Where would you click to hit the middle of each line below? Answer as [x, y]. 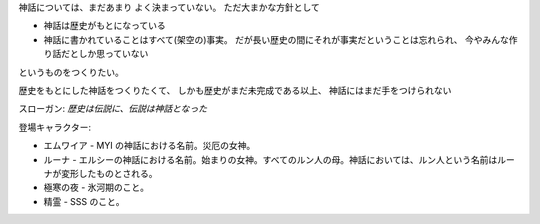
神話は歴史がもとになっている [105, 26]
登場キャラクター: [55, 127]
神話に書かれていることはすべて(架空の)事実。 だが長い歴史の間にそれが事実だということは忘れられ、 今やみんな [276, 39]
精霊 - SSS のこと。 [84, 201]
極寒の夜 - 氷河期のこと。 [96, 187]
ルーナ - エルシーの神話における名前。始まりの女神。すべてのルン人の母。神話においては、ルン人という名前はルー [279, 159]
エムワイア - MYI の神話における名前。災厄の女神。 [149, 146]
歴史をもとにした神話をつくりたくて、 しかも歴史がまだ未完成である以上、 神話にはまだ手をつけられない [235, 90]
